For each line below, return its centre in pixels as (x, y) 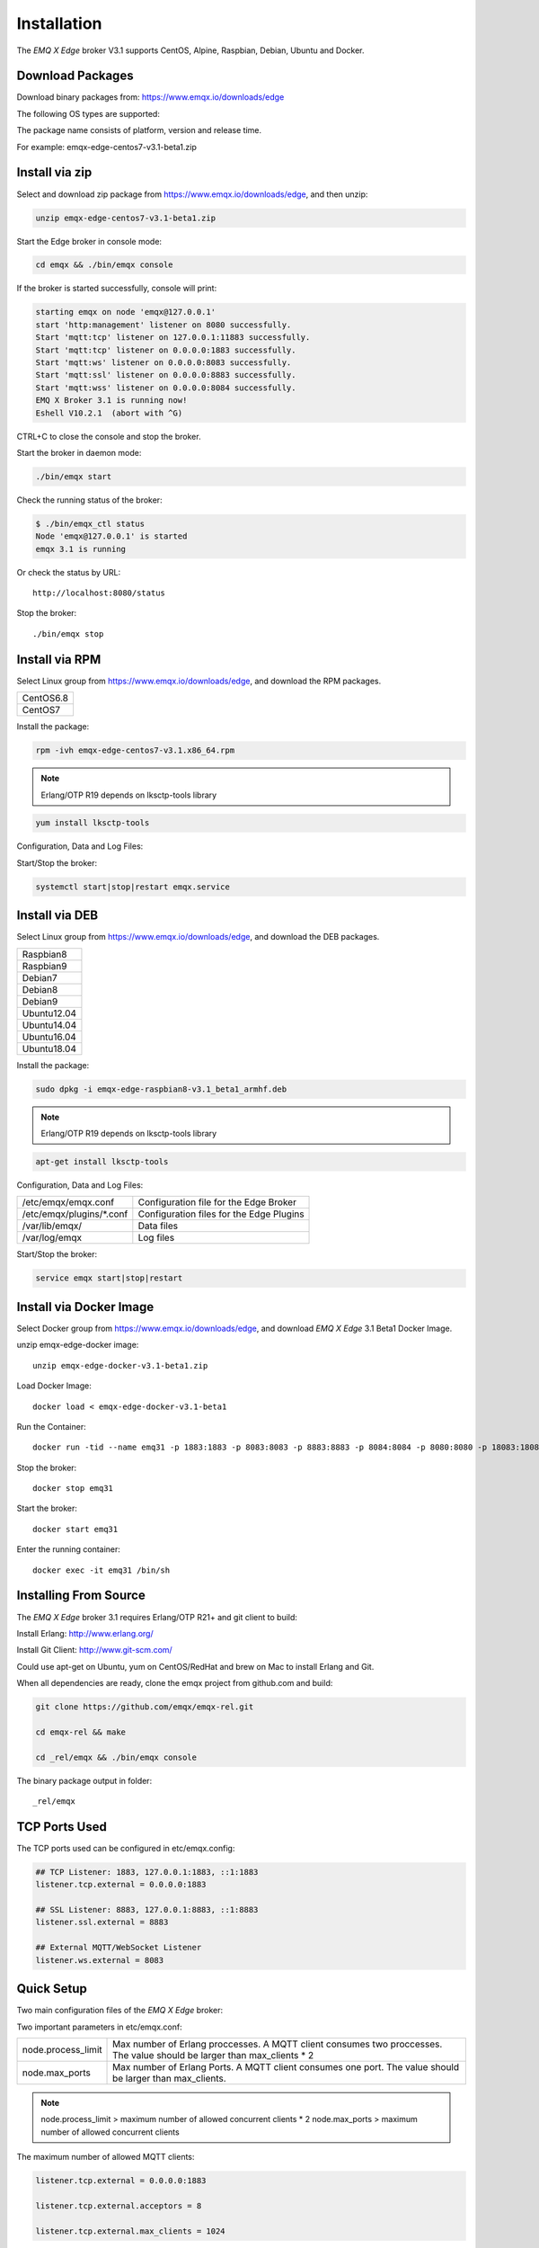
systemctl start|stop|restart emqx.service (133, 887)
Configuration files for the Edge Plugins (221, 1214)
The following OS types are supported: (88, 113)
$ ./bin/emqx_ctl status (90, 523)
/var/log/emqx (52, 1238)
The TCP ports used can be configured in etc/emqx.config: (126, 1848)
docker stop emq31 (73, 1489)
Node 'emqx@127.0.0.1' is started (111, 536)
